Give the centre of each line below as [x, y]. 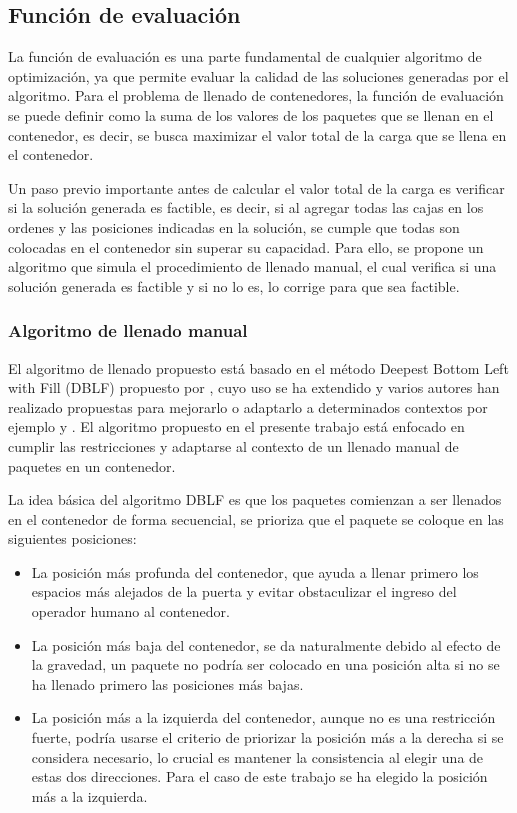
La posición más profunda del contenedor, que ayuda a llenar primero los [255, 571]
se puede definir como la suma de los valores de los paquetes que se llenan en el [251, 114]
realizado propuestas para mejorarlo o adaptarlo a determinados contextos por [248, 406]
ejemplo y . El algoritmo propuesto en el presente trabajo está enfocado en [236, 426]
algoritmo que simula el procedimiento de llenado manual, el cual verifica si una [252, 266]
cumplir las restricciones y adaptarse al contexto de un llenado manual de [233, 445]
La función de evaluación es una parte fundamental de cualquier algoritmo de [245, 56]
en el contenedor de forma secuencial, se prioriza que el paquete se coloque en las [256, 518]
